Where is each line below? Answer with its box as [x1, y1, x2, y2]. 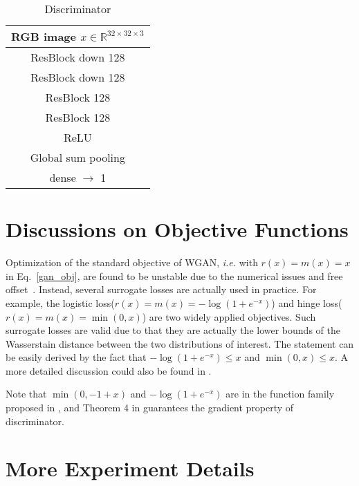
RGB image [11, 28, 76, 44]
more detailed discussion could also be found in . [6, 363, 212, 377]
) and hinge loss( [271, 295, 342, 310]
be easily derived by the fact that [6, 350, 147, 364]
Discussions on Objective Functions [6, 215, 349, 243]
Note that [6, 386, 47, 401]
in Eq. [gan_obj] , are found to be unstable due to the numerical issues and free [6, 268, 343, 283]
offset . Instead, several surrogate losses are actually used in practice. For [6, 282, 317, 297]
